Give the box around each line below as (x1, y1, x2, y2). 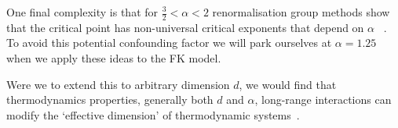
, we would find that (239, 76, 337, 92)
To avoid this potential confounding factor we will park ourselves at (6, 34, 332, 51)
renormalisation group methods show (212, 4, 390, 20)
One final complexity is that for (6, 4, 159, 20)
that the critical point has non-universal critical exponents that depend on (6, 19, 364, 35)
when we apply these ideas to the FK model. (6, 50, 221, 66)
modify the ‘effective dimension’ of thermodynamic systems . (6, 106, 300, 123)
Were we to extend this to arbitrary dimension (6, 76, 230, 92)
